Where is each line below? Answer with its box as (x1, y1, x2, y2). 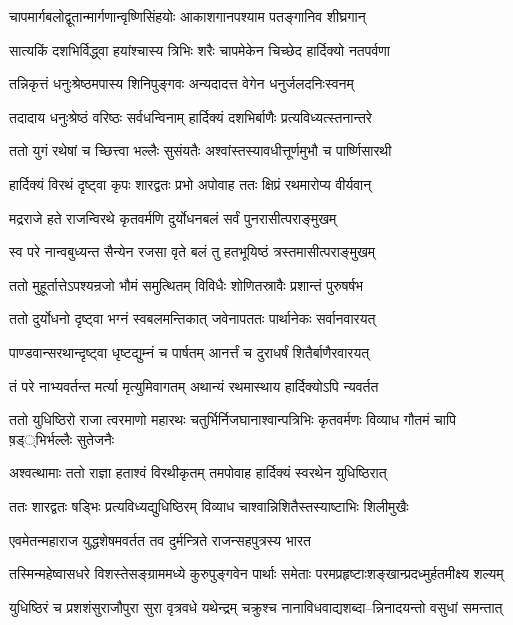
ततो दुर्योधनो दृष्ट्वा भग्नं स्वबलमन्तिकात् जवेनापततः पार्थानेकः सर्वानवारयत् (9, 308, 376, 329)
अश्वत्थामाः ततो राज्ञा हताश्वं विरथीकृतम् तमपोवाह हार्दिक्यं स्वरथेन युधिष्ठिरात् (9, 462, 387, 483)
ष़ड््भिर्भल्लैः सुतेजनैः (9, 428, 115, 449)
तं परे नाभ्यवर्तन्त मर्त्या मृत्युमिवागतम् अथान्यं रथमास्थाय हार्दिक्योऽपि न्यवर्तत (9, 375, 379, 396)
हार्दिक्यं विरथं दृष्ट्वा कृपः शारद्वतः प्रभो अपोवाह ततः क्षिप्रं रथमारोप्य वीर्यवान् (9, 173, 372, 194)
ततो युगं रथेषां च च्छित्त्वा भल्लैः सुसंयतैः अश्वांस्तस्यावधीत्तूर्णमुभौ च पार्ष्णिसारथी (9, 140, 392, 161)
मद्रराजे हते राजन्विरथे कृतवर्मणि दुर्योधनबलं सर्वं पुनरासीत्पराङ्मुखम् (9, 207, 337, 228)
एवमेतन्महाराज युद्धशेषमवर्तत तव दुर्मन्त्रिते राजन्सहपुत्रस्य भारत (9, 529, 311, 550)
